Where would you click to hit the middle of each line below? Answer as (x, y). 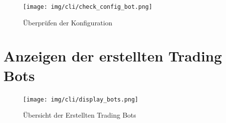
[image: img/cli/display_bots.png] (81, 99)
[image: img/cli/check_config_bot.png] (88, 7)
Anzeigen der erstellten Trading (113, 56)
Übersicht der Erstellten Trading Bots (80, 115)
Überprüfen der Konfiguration (68, 22)
